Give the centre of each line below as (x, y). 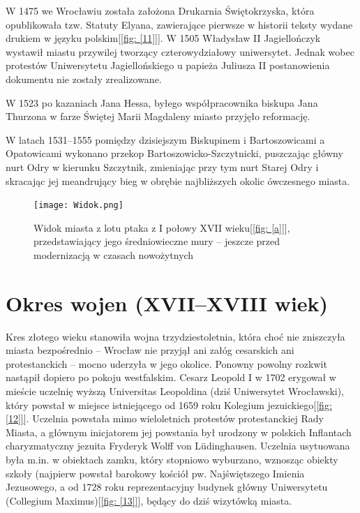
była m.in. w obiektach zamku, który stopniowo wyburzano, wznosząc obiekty (172, 460)
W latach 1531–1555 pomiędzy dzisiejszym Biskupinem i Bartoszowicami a (165, 139)
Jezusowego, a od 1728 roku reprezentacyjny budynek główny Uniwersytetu (167, 487)
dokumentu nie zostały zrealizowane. (84, 79)
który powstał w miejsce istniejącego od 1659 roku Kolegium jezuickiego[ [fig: (169, 404)
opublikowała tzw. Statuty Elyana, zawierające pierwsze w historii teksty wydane (179, 24)
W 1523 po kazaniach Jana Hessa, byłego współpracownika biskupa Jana (162, 102)
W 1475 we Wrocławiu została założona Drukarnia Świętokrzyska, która (160, 10)
